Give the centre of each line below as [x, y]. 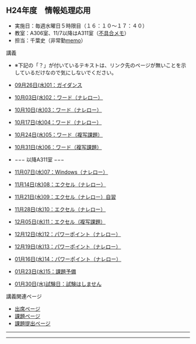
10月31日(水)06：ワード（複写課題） [58, 147]
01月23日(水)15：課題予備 [45, 271]
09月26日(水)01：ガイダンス [48, 85]
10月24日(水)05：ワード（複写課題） [59, 135]
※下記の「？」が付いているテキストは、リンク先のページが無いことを [98, 65]
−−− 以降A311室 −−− [39, 159]
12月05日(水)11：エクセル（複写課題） [60, 222]
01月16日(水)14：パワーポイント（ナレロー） [68, 259]
